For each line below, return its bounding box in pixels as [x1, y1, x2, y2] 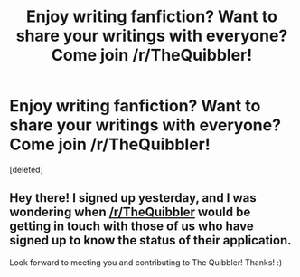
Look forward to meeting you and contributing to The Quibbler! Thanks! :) [9, 256, 283, 268]
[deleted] [9, 164, 43, 175]
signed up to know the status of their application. [9, 233, 292, 248]
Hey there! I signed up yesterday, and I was [9, 190, 257, 205]
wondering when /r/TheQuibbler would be [9, 205, 251, 220]
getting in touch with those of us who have [9, 219, 255, 234]
